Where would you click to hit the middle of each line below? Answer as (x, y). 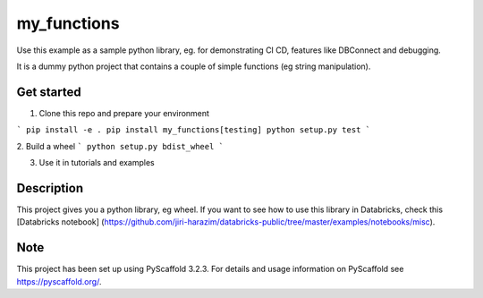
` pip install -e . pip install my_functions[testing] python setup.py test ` (194, 130)
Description (50, 188)
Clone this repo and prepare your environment (124, 113)
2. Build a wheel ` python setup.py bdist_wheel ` (120, 146)
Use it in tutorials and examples (97, 163)
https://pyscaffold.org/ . (59, 281)
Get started (49, 92)
